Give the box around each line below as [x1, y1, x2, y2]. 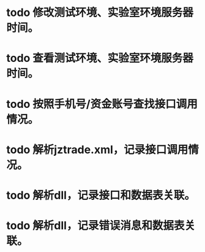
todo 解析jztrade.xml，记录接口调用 [6, 142, 188, 156]
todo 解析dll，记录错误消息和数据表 [6, 219, 185, 233]
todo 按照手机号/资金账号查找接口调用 [6, 97, 198, 111]
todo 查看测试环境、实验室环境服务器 [6, 52, 194, 65]
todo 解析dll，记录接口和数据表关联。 [6, 188, 196, 202]
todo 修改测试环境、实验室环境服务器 [6, 6, 194, 20]
